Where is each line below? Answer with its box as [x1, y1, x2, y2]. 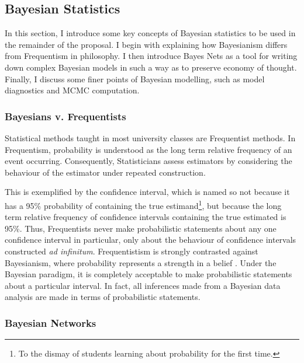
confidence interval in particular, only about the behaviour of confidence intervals [5, 233, 296, 246]
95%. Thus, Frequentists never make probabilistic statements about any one [5, 222, 277, 234]
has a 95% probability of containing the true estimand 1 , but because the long [5, 197, 282, 211]
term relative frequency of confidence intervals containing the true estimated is [5, 211, 286, 223]
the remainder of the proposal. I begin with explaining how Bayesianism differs [5, 38, 288, 50]
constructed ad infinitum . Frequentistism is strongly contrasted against [5, 245, 258, 257]
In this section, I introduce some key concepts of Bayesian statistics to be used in [5, 27, 296, 39]
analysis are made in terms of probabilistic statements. [5, 291, 201, 303]
